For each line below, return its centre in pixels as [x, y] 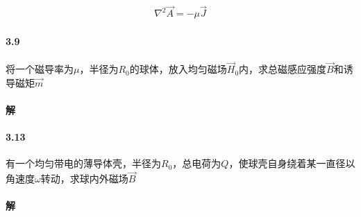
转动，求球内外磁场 [84, 179]
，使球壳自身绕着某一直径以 [292, 163]
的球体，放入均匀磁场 [178, 69]
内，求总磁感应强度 [283, 69]
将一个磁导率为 [40, 69]
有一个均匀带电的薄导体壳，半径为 [83, 163]
